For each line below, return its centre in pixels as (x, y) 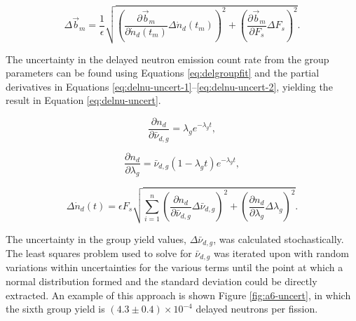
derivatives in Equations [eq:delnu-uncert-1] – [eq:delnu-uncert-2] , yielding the (169, 86)
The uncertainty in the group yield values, (96, 238)
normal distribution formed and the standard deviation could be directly (162, 281)
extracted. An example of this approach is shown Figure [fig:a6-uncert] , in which (178, 295)
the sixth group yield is (55, 309)
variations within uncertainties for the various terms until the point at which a (174, 267)
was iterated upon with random (281, 253)
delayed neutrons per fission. (257, 309)
